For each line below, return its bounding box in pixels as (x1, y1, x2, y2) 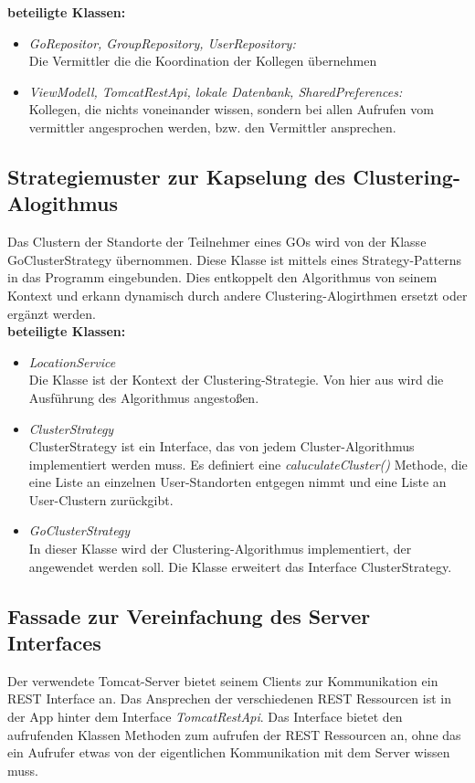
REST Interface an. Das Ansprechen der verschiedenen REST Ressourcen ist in (7, 689, 451, 708)
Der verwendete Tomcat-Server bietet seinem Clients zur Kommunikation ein (7, 671, 438, 690)
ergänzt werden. (7, 303, 96, 323)
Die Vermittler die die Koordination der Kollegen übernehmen (28, 51, 377, 70)
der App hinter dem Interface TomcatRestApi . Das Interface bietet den (7, 707, 403, 726)
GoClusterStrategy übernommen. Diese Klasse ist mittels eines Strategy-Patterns (7, 249, 462, 269)
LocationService (28, 352, 116, 371)
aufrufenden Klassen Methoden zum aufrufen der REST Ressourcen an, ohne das (7, 725, 461, 744)
